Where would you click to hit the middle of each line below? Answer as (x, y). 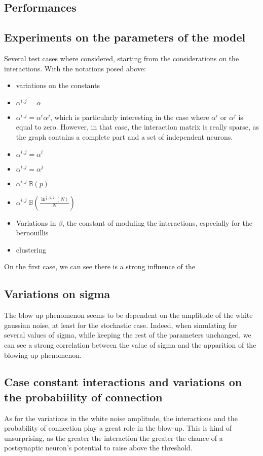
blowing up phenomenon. (43, 355)
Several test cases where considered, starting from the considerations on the (122, 58)
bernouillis (32, 233)
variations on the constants (58, 85)
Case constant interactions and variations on (123, 382)
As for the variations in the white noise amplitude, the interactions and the (121, 418)
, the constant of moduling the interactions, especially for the (157, 222)
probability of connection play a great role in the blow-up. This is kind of (118, 428)
